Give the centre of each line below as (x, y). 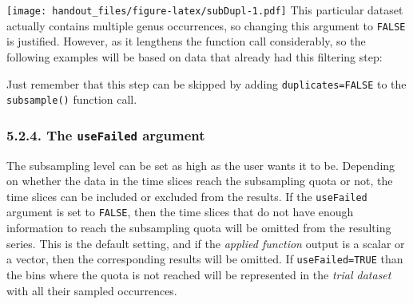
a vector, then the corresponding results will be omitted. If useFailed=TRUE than (205, 259)
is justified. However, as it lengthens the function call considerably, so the (186, 41)
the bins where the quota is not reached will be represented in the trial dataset (199, 274)
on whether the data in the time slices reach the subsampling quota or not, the (200, 181)
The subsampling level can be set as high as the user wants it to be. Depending (201, 165)
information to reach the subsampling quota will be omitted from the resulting (199, 228)
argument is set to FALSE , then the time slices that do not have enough (180, 212)
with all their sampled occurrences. (92, 290)
